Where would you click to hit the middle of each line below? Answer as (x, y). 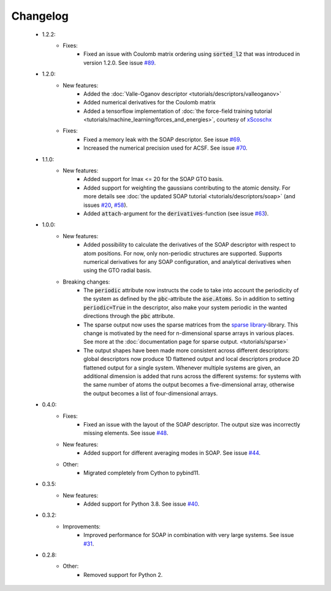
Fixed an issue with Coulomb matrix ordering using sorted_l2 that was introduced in (192, 54)
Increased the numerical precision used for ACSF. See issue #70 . (165, 148)
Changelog (40, 16)
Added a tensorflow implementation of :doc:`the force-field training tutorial (178, 111)
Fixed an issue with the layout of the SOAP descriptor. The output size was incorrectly (192, 424)
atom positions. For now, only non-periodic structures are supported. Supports (183, 253)
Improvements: (82, 526)
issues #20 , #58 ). (106, 205)
